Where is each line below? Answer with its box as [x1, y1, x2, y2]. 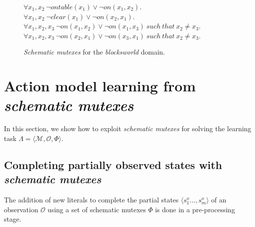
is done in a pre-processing [155, 204, 235, 214]
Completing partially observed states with [4, 157, 222, 172]
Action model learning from [4, 76, 196, 96]
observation [4, 204, 38, 214]
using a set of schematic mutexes [47, 204, 146, 214]
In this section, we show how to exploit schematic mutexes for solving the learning [4, 123, 252, 134]
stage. [4, 214, 22, 224]
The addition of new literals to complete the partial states [4, 195, 179, 205]
